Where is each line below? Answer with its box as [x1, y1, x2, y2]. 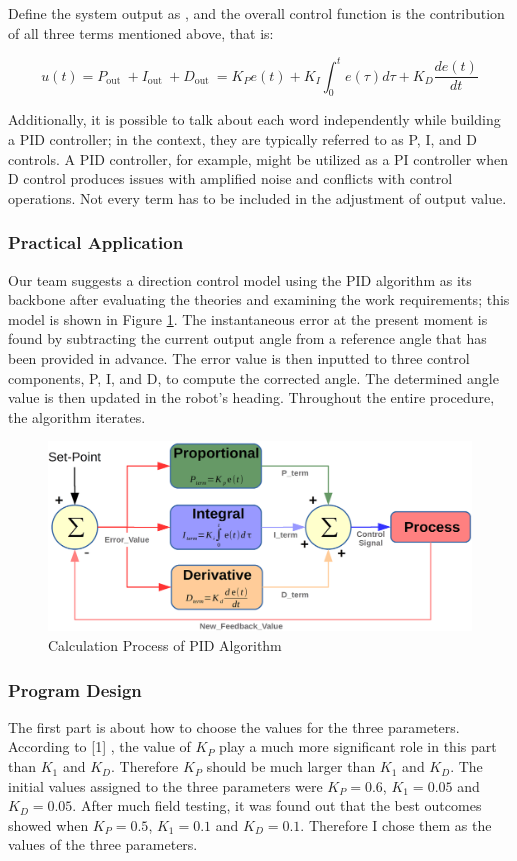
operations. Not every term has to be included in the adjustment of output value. [8, 187, 507, 208]
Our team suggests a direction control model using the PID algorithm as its [8, 269, 472, 290]
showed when [8, 814, 89, 835]
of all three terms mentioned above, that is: [8, 22, 274, 43]
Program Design [8, 677, 142, 702]
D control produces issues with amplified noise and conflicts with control [8, 168, 453, 189]
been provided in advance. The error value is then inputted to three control [8, 348, 470, 369]
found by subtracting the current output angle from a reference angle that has [8, 328, 487, 349]
